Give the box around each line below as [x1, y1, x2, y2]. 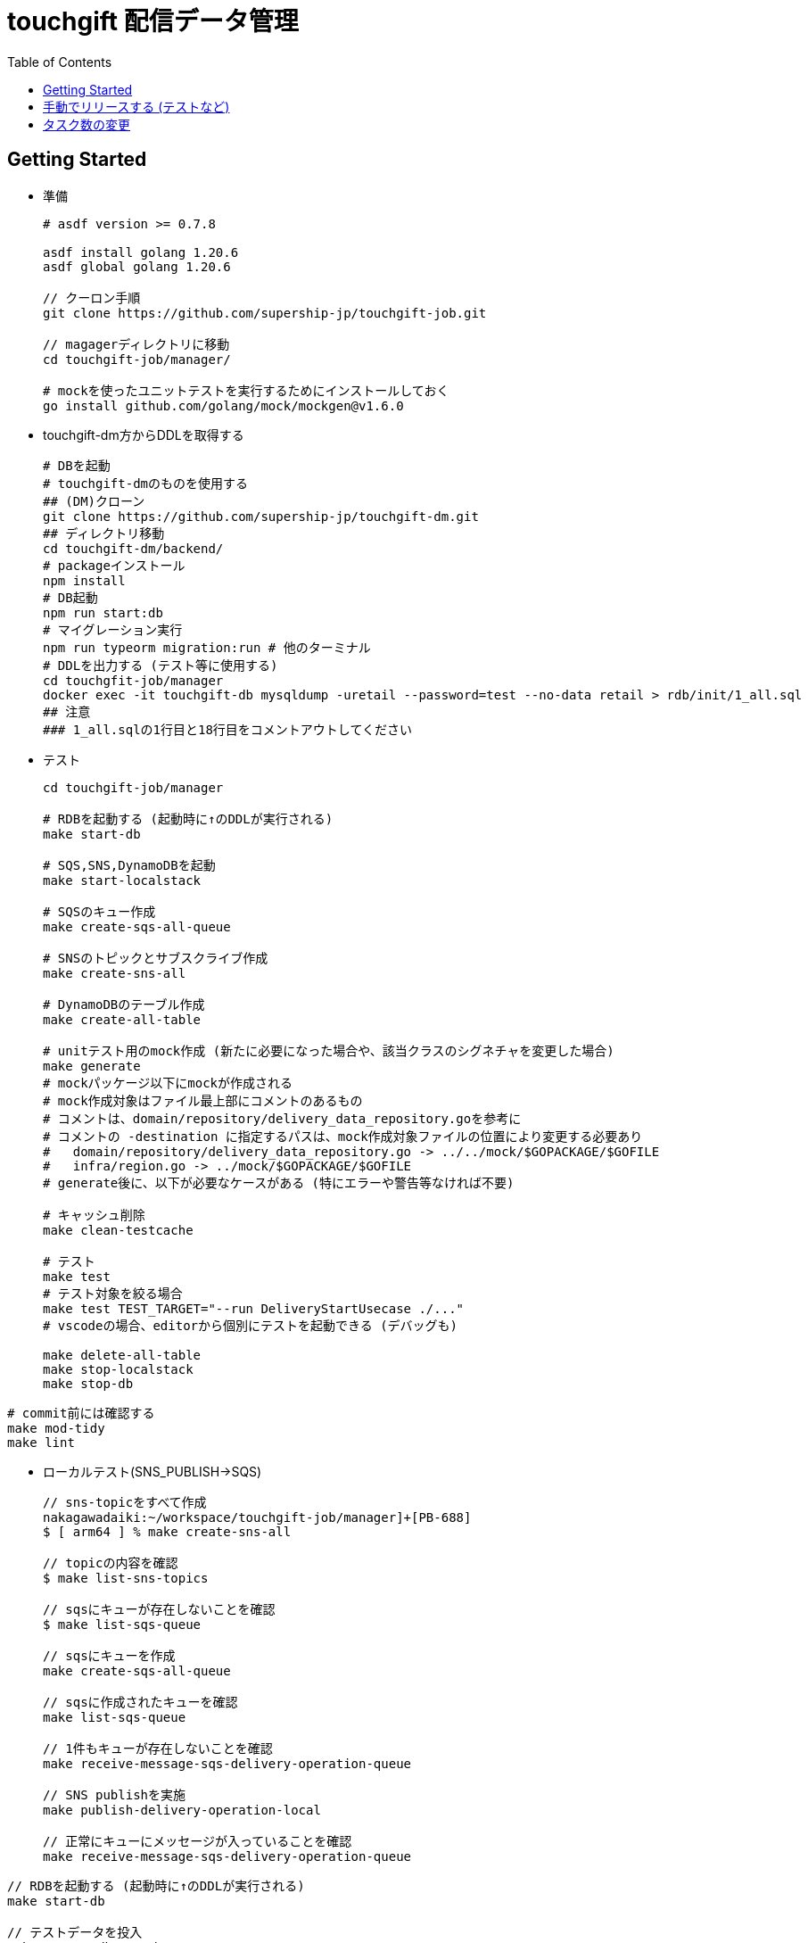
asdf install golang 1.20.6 [43, 244, 239, 260]
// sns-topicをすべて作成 [43, 1494, 207, 1509]
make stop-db [43, 1376, 134, 1391]
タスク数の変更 [43, 116, 130, 132]
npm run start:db [43, 605, 163, 620]
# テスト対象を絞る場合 [43, 1286, 183, 1301]
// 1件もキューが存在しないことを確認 [43, 1740, 273, 1756]
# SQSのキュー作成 [43, 904, 156, 919]
